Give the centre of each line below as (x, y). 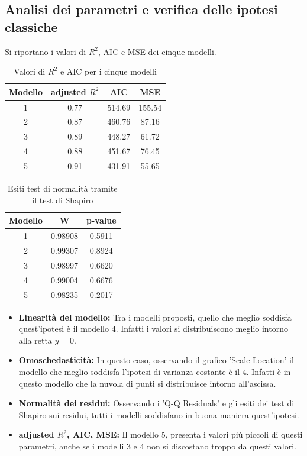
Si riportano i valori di (46, 51)
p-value (101, 220)
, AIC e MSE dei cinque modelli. (157, 51)
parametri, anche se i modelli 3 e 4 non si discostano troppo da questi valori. (157, 446)
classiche (31, 26)
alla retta (35, 340)
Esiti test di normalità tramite (62, 188)
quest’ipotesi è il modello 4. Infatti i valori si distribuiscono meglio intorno (153, 329)
